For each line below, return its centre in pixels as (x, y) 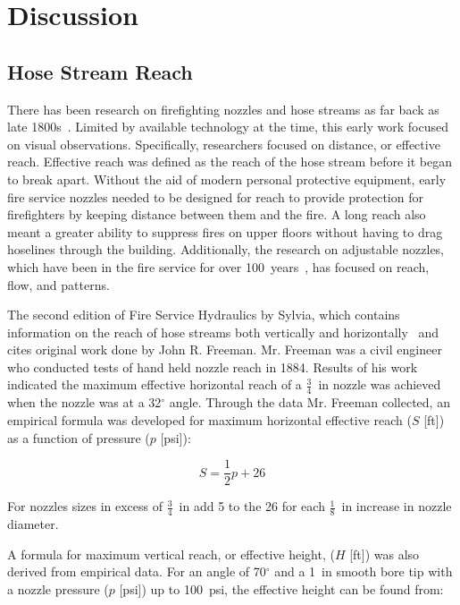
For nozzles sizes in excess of (85, 506)
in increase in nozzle (397, 506)
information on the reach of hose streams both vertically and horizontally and (223, 332)
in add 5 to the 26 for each (252, 506)
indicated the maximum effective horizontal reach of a (155, 384)
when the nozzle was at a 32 (84, 402)
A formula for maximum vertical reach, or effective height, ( (171, 554)
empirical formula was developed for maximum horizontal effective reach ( (209, 419)
